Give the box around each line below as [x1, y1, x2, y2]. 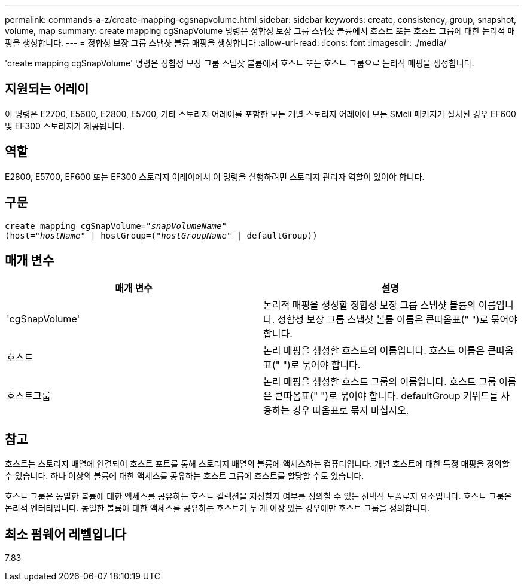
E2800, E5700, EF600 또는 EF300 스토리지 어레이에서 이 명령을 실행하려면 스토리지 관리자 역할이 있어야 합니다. [5, 171, 425, 182]
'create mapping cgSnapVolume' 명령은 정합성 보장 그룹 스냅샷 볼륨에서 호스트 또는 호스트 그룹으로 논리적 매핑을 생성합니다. [5, 58, 474, 68]
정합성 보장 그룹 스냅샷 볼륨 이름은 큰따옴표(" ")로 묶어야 [277, 313, 517, 326]
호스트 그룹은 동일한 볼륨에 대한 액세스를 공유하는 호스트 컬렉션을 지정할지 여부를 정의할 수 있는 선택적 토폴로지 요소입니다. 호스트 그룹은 [5, 491, 512, 502]
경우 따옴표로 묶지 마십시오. [292, 404, 409, 417]
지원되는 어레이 [5, 81, 89, 97]
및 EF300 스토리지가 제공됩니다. [5, 120, 125, 131]
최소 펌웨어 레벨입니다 [5, 526, 127, 542]
